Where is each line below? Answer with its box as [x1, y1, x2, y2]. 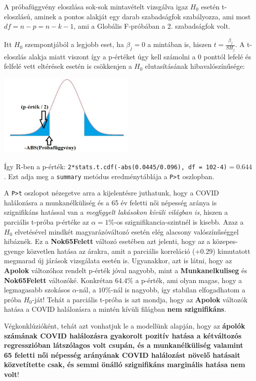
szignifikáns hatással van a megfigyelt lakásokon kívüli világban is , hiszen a [4, 207, 228, 217]
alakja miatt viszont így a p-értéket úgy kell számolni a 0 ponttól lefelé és [28, 51, 252, 61]
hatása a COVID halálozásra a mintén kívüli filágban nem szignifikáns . [4, 304, 226, 314]
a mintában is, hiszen [147, 39, 212, 49]
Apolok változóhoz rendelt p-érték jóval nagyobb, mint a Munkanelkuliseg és [4, 265, 248, 276]
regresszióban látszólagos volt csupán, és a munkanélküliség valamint [4, 340, 244, 350]
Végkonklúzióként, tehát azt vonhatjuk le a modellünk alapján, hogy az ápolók [4, 321, 246, 331]
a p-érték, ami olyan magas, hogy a [135, 275, 242, 285]
